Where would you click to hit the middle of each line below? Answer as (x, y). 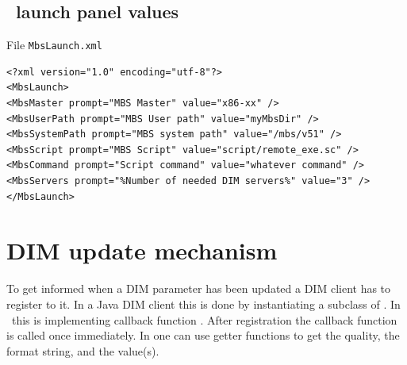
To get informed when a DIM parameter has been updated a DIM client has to (199, 288)
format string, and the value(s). (83, 350)
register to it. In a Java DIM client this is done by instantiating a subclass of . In (203, 304)
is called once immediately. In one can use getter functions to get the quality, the (203, 335)
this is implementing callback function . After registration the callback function (204, 319)
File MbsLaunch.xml (54, 45)
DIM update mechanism (142, 250)
